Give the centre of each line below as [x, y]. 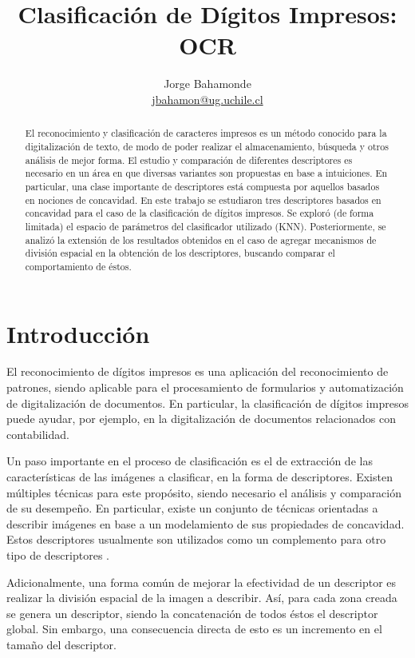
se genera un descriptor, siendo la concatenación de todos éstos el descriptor [192, 613]
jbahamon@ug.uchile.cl [207, 99]
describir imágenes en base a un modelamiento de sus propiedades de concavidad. [206, 523]
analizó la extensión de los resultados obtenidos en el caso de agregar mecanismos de [201, 239]
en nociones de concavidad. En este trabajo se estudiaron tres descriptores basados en [203, 199]
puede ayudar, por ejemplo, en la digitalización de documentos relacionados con [201, 419]
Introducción [78, 333]
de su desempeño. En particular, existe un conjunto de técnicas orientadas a [192, 508]
